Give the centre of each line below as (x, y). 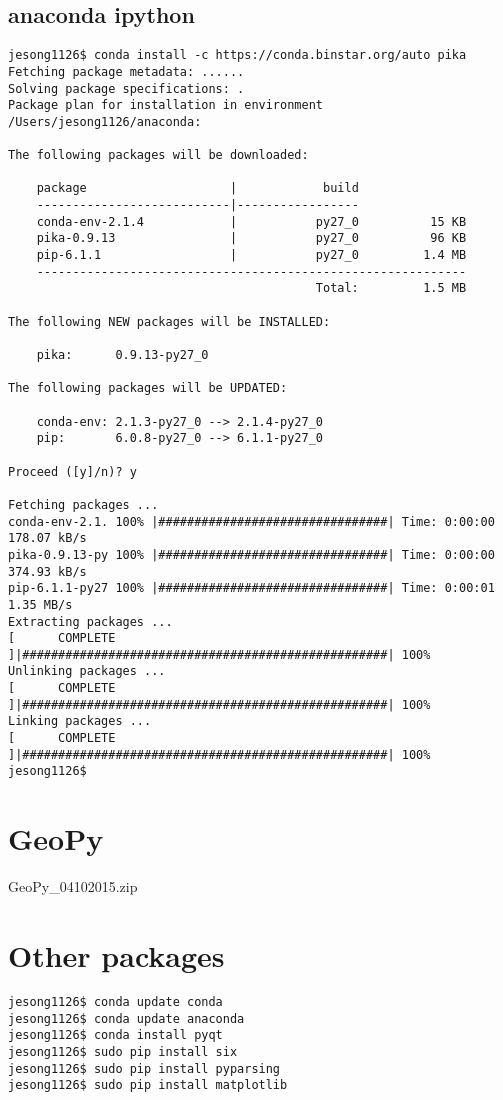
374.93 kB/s (47, 571)
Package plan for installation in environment (165, 105)
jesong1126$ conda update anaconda (126, 1018)
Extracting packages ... (90, 621)
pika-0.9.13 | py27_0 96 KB (251, 238)
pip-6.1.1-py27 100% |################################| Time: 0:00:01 (251, 588)
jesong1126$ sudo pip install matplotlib (148, 1085)
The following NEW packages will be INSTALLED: (169, 321)
